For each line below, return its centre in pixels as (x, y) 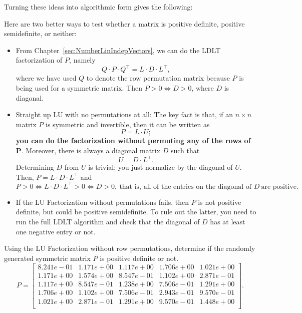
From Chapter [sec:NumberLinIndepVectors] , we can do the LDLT (118, 50)
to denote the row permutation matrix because (158, 78)
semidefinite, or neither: (40, 33)
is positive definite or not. (139, 258)
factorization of (39, 60)
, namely (82, 60)
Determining (35, 167)
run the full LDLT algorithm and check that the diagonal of (108, 221)
